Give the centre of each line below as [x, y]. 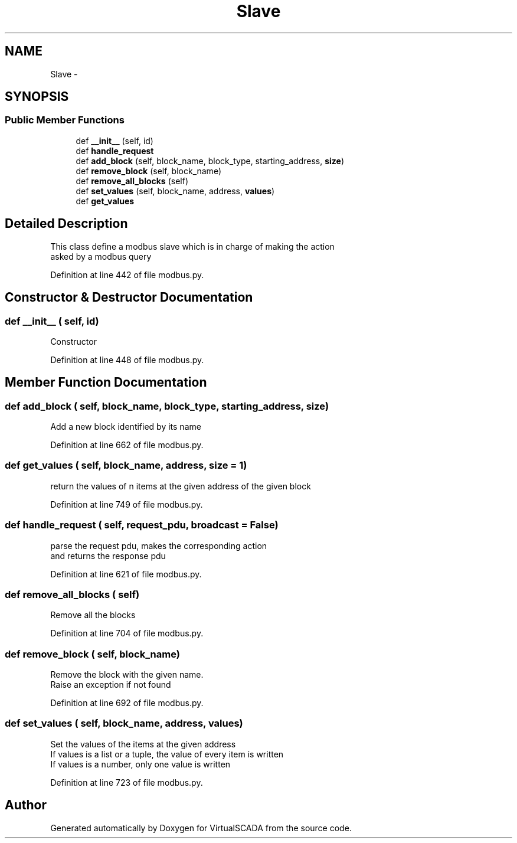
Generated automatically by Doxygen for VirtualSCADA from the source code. [201, 828]
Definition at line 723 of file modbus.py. [127, 782]
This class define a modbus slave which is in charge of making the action [192, 246]
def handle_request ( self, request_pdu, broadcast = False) [142, 525]
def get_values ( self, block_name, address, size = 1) [126, 465]
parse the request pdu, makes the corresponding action [159, 545]
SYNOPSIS [37, 97]
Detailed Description [66, 224]
